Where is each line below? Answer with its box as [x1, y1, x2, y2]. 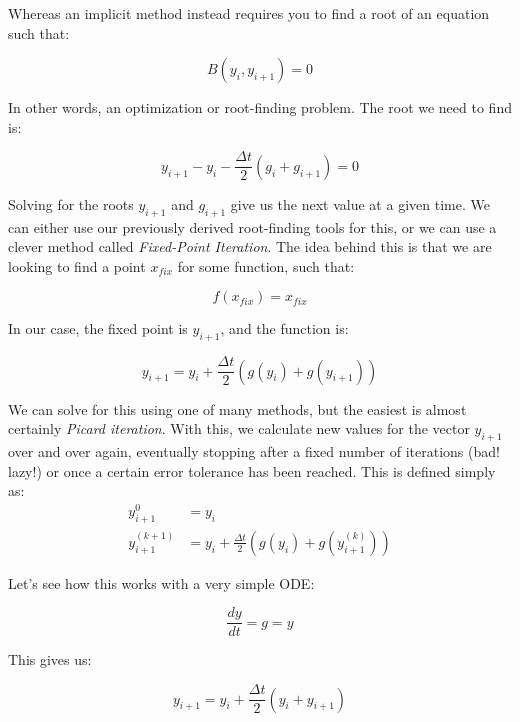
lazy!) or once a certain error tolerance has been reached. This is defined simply [8, 460, 496, 481]
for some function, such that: [177, 255, 355, 276]
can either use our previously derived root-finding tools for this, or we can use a [8, 216, 497, 237]
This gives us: [8, 649, 92, 670]
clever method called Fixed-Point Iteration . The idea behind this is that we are [8, 236, 492, 257]
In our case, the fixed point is [8, 318, 188, 339]
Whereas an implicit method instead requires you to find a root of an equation [8, 3, 490, 23]
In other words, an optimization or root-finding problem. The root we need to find [8, 97, 512, 118]
